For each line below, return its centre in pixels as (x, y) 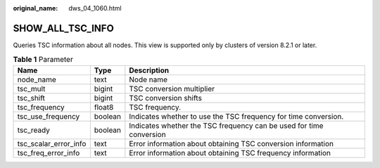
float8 (104, 107)
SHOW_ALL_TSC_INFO (63, 28)
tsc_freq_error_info (49, 153)
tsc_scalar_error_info (52, 143)
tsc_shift (31, 98)
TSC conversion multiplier (172, 89)
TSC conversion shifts (165, 98)
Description (149, 70)
